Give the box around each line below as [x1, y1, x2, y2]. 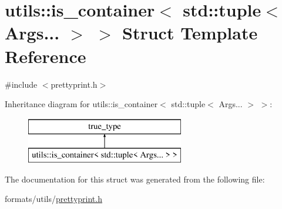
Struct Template [122, 21, 258, 45]
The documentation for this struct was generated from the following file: [5, 172, 265, 185]
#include [5, 78, 38, 90]
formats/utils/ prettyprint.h [5, 193, 102, 205]
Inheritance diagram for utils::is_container [5, 98, 158, 110]
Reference [5, 44, 86, 68]
